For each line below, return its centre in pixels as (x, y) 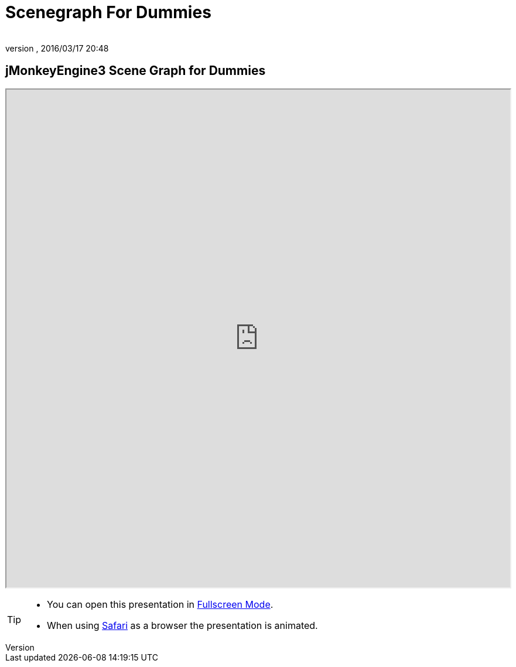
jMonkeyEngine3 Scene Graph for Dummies (136, 71)
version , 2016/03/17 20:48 (57, 48)
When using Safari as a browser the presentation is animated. (182, 625)
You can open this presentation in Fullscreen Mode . (160, 604)
